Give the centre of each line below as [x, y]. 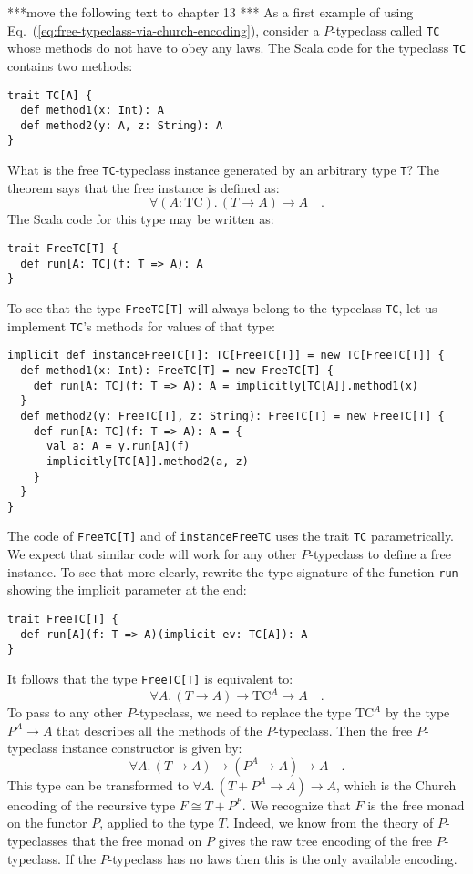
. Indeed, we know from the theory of [329, 823]
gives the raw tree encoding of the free [325, 841]
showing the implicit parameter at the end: [127, 589]
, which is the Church [396, 784]
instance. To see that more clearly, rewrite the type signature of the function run [233, 571]
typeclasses [38, 841]
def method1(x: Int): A [92, 111]
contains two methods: [70, 65]
